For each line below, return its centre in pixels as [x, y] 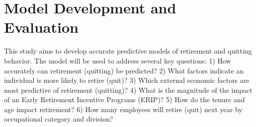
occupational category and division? [59, 119]
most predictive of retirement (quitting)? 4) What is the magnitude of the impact [128, 90]
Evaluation [41, 27]
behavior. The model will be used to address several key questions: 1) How [118, 60]
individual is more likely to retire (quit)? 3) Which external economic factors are [127, 80]
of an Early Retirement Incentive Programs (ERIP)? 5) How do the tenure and [125, 99]
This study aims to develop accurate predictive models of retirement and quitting [128, 51]
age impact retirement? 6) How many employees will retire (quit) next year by [123, 109]
